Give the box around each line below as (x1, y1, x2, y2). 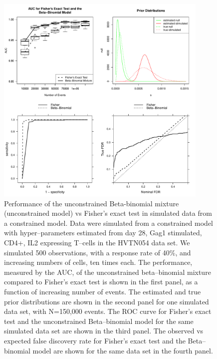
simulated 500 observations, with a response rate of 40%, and (4, 247, 191, 257)
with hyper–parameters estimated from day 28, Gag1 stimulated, (4, 227, 202, 238)
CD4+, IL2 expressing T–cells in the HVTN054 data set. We (4, 237, 190, 247)
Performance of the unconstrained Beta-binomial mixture (4, 198, 179, 208)
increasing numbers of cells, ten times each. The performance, (4, 257, 193, 267)
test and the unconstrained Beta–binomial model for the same (4, 315, 194, 326)
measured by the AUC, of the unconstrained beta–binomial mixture (4, 266, 211, 277)
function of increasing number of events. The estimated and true (4, 286, 201, 296)
